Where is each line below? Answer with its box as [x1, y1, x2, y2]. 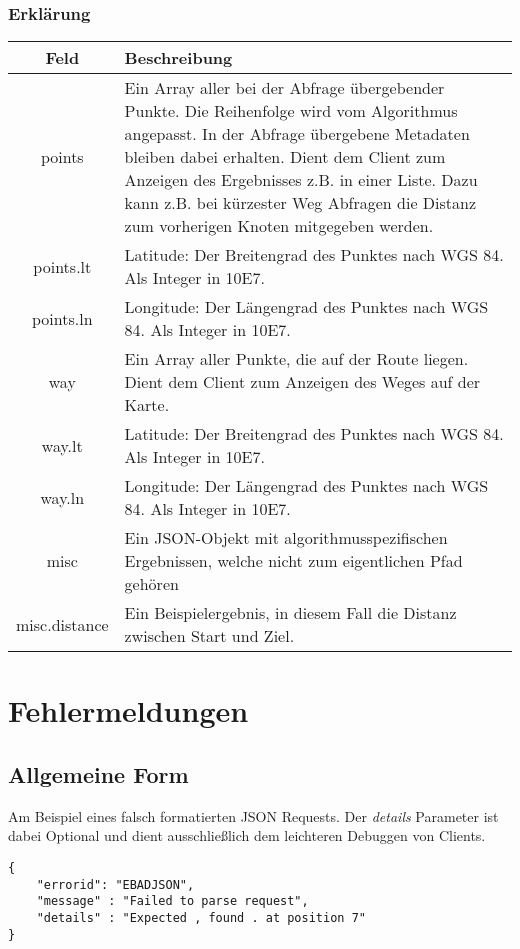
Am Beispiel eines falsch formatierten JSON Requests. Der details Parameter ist [8, 805, 499, 826]
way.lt [41, 433, 83, 457]
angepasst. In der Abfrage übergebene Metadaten [124, 122, 470, 146]
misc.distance [16, 612, 109, 636]
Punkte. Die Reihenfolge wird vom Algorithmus [124, 99, 458, 123]
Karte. [124, 393, 170, 417]
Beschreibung [124, 46, 233, 70]
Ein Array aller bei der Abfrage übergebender [124, 76, 445, 100]
